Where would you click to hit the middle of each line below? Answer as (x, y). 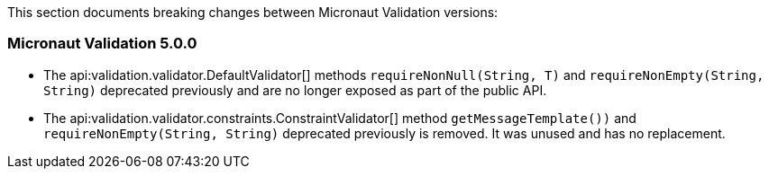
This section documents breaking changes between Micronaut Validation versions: (253, 12)
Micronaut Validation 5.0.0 (102, 44)
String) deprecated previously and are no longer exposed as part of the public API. (295, 90)
